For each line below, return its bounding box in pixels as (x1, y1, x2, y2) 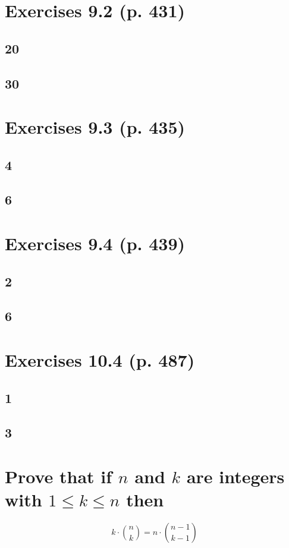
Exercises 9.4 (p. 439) (5, 231, 186, 256)
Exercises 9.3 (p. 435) (5, 115, 186, 139)
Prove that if (5, 464, 112, 488)
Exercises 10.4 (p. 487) (5, 348, 195, 371)
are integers (186, 464, 285, 488)
